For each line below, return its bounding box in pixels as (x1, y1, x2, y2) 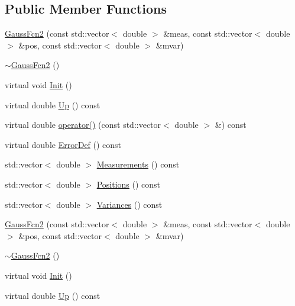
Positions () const (96, 178, 161, 190)
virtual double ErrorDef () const (5, 138, 122, 150)
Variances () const (96, 198, 163, 210)
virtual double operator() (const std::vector (5, 118, 161, 131)
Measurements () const (96, 158, 180, 170)
